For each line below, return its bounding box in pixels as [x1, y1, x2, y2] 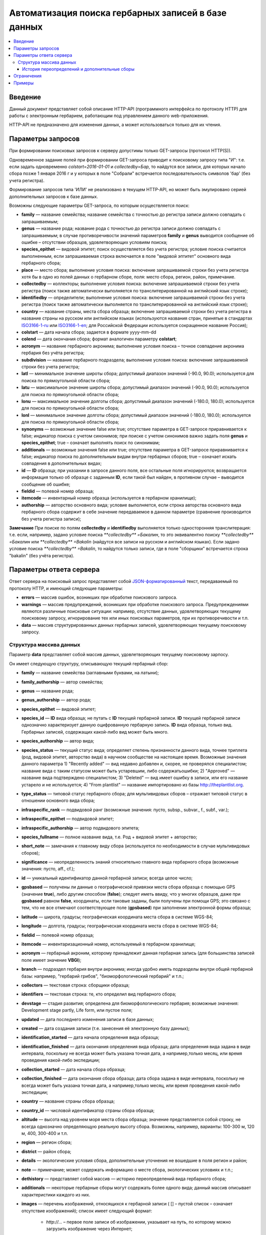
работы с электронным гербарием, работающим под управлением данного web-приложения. [9, 113, 209, 119]
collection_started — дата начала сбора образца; [21, 1066, 126, 1072]
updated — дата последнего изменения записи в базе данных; [21, 1016, 154, 1022]
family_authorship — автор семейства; [21, 679, 103, 685]
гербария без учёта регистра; [21, 350, 85, 356]
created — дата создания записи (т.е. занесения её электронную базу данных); [21, 1025, 190, 1031]
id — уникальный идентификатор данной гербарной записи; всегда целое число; [21, 875, 193, 881]
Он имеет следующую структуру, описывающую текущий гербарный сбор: [9, 660, 168, 666]
